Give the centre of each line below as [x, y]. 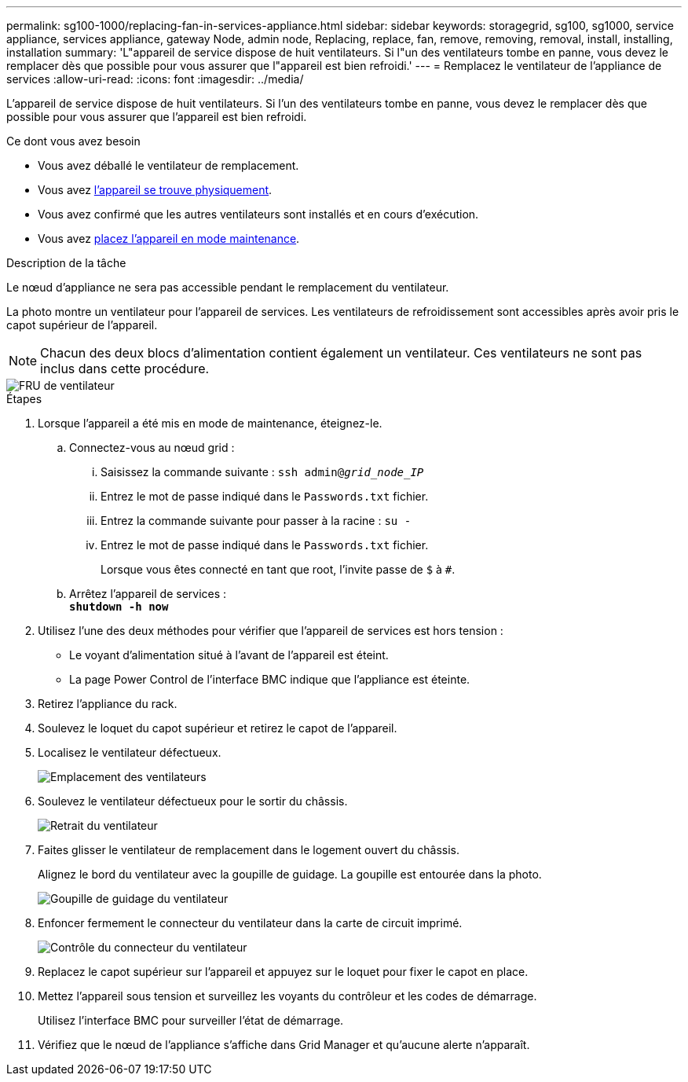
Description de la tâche [66, 263]
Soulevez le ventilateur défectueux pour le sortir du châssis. [193, 801]
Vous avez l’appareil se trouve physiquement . [155, 190]
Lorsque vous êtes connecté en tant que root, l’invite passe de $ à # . [278, 569]
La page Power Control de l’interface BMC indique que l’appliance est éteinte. [270, 679]
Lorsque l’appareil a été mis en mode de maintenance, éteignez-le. [210, 423]
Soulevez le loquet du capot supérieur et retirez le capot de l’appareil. [218, 728]
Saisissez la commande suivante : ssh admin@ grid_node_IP [262, 472]
